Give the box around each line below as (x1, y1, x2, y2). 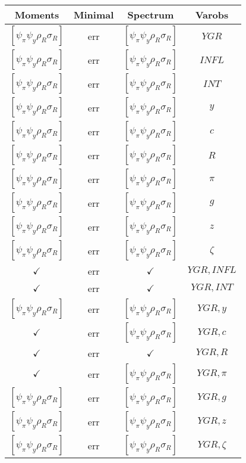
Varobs (195, 8, 229, 21)
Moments (14, 8, 59, 21)
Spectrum (127, 8, 174, 21)
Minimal (74, 8, 114, 21)
